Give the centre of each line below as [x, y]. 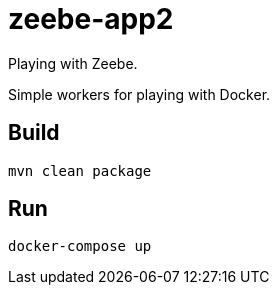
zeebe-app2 [91, 19]
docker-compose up [80, 246]
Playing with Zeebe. [73, 63]
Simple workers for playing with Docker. [139, 94]
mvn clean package [80, 170]
